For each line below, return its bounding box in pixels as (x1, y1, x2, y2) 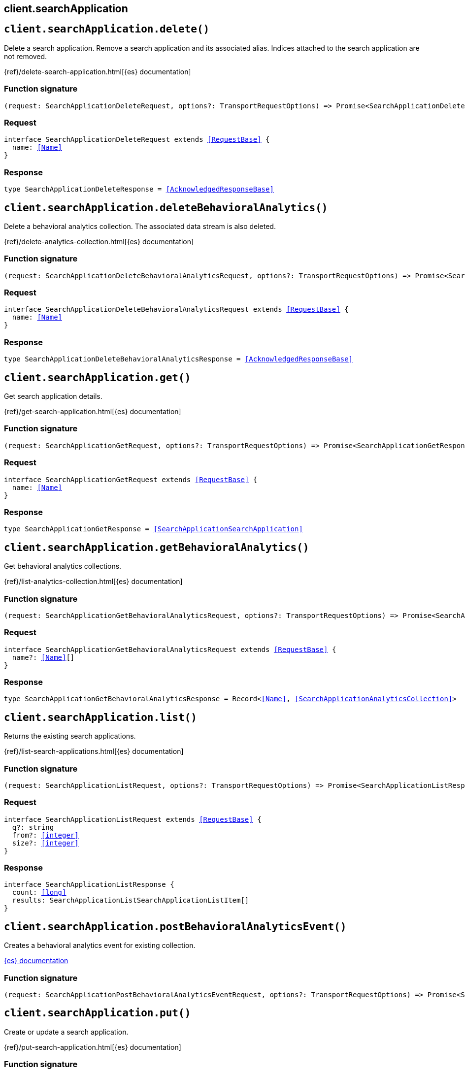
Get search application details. (4, 392, 102, 401)
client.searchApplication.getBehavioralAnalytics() (4, 541, 309, 553)
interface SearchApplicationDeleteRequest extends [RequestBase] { (4, 135, 270, 144)
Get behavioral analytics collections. (4, 562, 122, 571)
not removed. (4, 52, 47, 61)
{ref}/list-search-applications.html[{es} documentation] (4, 747, 184, 756)
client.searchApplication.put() (4, 1007, 191, 1019)
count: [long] (12, 888, 66, 897)
